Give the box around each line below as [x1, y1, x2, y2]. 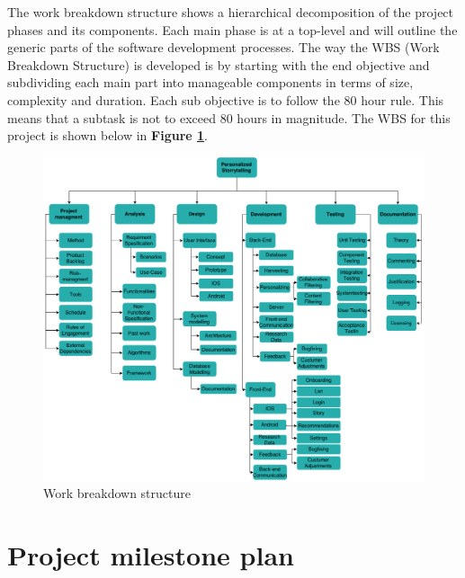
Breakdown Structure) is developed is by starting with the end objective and [7, 55, 430, 74]
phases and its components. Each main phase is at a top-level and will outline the [7, 20, 458, 39]
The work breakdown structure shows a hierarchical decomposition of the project [7, 3, 454, 21]
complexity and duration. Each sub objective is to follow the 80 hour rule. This [7, 90, 444, 109]
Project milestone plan [7, 536, 294, 573]
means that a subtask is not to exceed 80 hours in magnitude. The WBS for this [7, 108, 451, 127]
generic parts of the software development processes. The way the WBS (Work [7, 38, 440, 57]
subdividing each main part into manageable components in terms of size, [7, 73, 414, 92]
